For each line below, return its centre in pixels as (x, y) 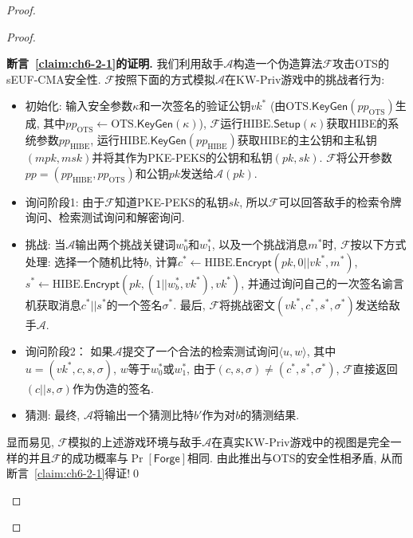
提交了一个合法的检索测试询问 (201, 351)
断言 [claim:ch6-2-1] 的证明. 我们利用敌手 (115, 63)
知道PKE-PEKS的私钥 (172, 201)
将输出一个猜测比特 (143, 415)
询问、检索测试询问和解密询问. (105, 217)
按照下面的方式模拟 (165, 79)
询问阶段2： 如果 (69, 351)
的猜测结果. (270, 415)
